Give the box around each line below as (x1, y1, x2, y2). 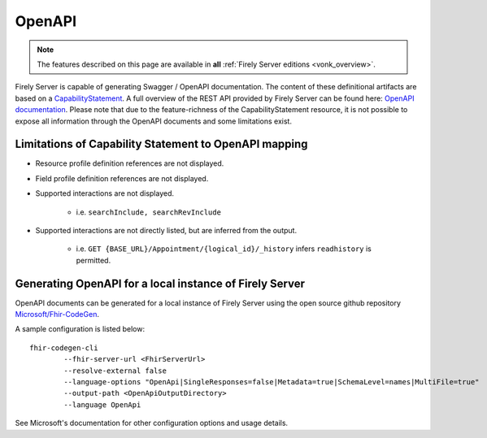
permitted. (76, 255, 111, 265)
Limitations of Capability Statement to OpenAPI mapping (15, 137, 308, 151)
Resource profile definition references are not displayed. (35, 158, 224, 168)
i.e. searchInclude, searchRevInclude (76, 207, 221, 217)
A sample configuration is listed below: (15, 324, 146, 334)
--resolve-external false (63, 366, 167, 375)
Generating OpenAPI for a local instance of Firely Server (15, 276, 305, 290)
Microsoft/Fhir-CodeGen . (15, 310, 99, 319)
